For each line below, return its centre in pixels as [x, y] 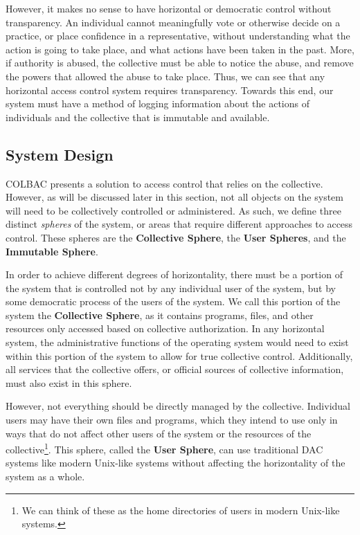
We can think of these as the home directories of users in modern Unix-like [181, 510]
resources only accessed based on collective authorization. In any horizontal [165, 328]
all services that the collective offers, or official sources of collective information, [175, 369]
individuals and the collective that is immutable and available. [138, 117]
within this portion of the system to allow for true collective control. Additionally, [179, 355]
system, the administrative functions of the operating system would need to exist [177, 342]
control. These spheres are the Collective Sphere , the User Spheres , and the [176, 237]
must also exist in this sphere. [69, 382]
